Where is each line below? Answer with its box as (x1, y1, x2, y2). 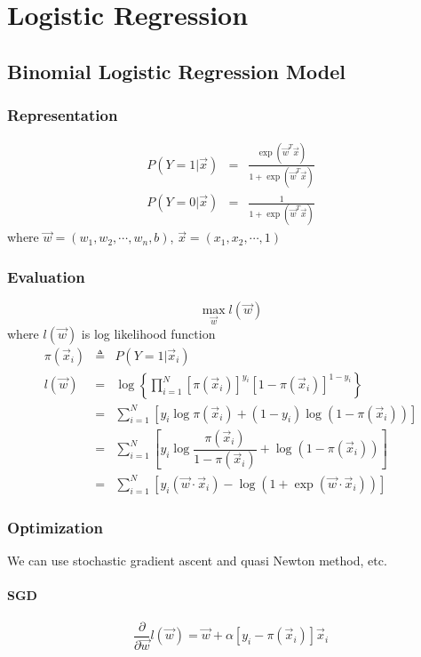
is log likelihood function (81, 324, 216, 342)
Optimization (7, 516, 103, 538)
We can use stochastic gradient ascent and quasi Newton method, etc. (7, 551, 387, 570)
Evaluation (7, 265, 85, 287)
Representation (7, 104, 118, 126)
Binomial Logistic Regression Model (7, 57, 346, 84)
